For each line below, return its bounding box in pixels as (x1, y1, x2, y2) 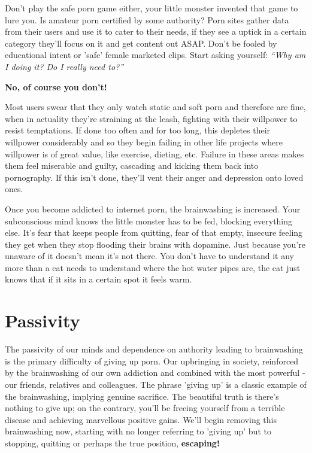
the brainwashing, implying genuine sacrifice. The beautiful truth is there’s (5, 390, 279, 402)
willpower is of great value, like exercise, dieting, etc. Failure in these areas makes (5, 147, 304, 160)
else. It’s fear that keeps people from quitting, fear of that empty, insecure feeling (5, 226, 303, 239)
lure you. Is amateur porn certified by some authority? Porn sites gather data (5, 13, 289, 26)
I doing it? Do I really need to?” (5, 60, 124, 72)
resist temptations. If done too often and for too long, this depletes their (5, 124, 271, 136)
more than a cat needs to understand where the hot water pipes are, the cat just (5, 261, 301, 273)
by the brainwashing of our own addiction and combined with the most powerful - (5, 366, 305, 379)
